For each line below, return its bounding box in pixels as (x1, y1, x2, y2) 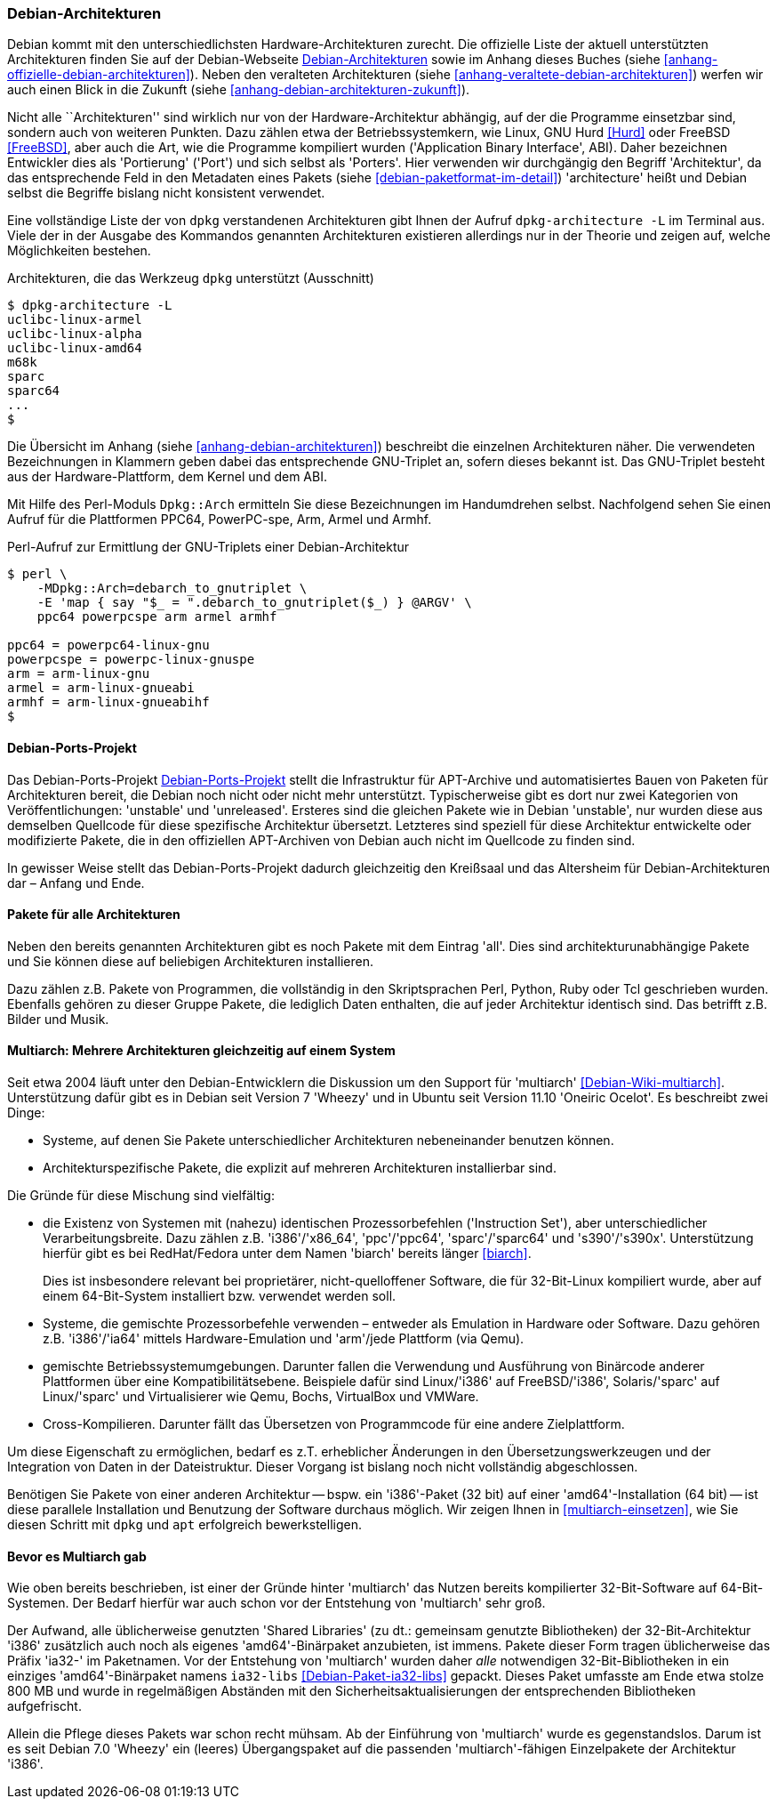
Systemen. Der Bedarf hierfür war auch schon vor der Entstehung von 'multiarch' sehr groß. (7, 1595, 546, 1611)
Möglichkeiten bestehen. (7, 243, 151, 259)
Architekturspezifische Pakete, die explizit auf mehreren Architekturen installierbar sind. (43, 1160, 557, 1176)
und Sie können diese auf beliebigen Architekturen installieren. (7, 953, 374, 969)
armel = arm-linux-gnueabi (7, 681, 195, 696)
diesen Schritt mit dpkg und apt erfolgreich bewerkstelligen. (7, 1517, 363, 1533)
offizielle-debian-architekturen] (7, 67, 190, 83)
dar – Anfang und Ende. (7, 875, 145, 891)
